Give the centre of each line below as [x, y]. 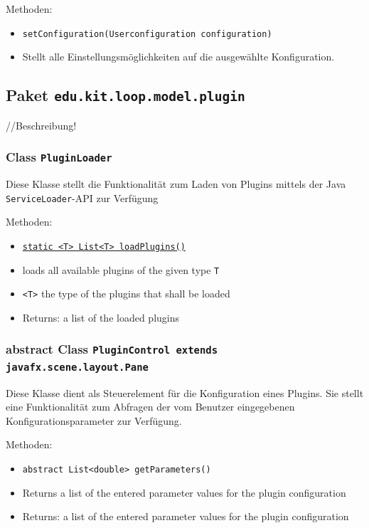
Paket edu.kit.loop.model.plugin [125, 95]
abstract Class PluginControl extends [112, 349]
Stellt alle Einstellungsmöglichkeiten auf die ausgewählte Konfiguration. [178, 57]
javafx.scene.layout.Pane [77, 367]
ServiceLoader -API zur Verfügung [82, 197]
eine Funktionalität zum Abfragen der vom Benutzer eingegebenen [150, 407]
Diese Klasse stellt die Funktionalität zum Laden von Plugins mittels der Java [176, 184]
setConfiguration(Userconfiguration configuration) [147, 34]
